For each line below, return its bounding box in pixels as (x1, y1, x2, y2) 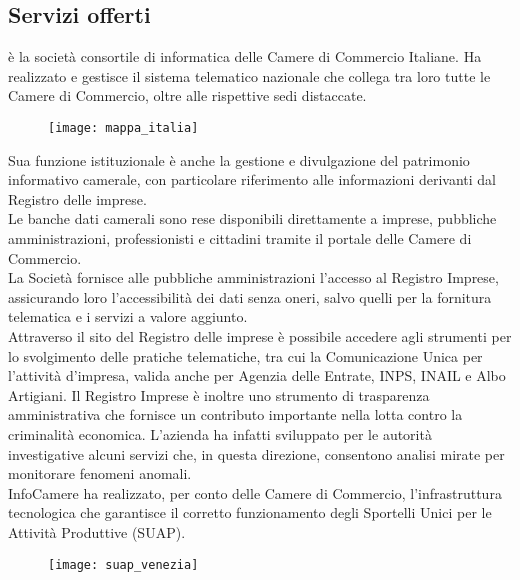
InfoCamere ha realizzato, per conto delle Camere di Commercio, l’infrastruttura (8, 482, 502, 503)
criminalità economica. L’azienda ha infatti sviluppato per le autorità (8, 423, 432, 444)
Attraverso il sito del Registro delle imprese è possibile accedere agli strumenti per (8, 325, 512, 346)
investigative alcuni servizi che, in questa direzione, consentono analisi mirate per (8, 443, 505, 464)
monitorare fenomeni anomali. (8, 463, 192, 484)
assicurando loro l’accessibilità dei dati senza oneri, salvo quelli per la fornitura (8, 286, 492, 307)
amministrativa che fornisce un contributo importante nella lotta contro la (8, 404, 463, 425)
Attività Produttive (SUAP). (8, 521, 186, 542)
